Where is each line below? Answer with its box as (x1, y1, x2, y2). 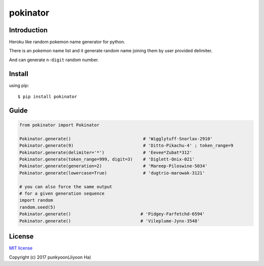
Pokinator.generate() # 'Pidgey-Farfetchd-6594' (19, 211, 205, 217)
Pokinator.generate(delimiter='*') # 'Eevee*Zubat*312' (19, 150, 193, 155)
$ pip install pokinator (18, 94, 77, 100)
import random (19, 198, 53, 203)
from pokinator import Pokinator (19, 122, 100, 128)
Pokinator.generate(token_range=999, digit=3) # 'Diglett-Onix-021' (19, 156, 195, 162)
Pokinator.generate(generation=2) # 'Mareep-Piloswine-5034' (19, 163, 208, 169)
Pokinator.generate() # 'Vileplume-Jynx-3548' (19, 218, 200, 223)
